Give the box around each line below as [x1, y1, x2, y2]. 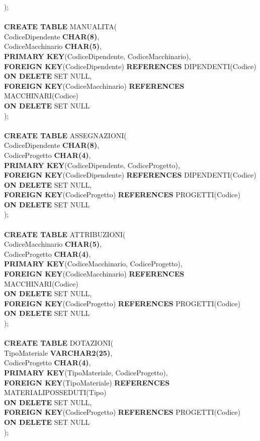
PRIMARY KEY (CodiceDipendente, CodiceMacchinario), [4, 50, 191, 61]
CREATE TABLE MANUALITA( [4, 21, 117, 32]
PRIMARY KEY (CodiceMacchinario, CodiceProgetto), [4, 258, 183, 269]
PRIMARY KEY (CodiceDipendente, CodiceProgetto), [4, 159, 180, 170]
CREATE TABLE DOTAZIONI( [4, 338, 114, 348]
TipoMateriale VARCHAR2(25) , [4, 347, 113, 358]
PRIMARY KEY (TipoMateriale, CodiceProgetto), [4, 367, 168, 377]
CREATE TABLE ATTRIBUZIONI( [4, 229, 126, 239]
